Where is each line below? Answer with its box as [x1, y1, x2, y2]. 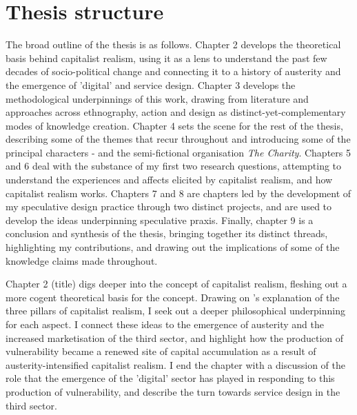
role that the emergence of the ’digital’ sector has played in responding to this [6, 371, 335, 385]
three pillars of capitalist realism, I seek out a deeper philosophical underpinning [6, 303, 345, 318]
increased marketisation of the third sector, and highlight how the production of [6, 330, 344, 345]
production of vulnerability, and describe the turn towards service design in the [6, 384, 340, 398]
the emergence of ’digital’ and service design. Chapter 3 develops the [6, 77, 296, 92]
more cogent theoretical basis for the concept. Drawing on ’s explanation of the [6, 290, 340, 304]
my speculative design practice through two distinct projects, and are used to [6, 199, 332, 214]
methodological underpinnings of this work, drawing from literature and [6, 91, 309, 105]
